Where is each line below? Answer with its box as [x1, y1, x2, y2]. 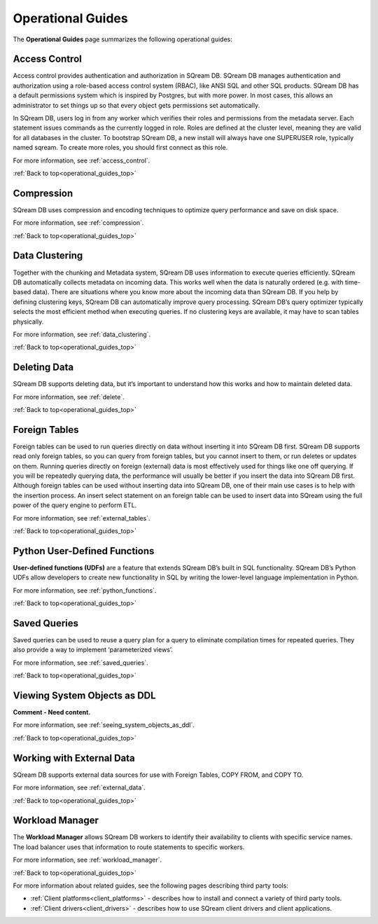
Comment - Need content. [13, 708, 91, 717]
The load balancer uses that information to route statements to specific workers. [13, 843, 245, 851]
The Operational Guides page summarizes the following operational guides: [13, 35, 232, 43]
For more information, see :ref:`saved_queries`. [13, 658, 148, 667]
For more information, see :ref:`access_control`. [13, 156, 150, 165]
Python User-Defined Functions [13, 545, 155, 557]
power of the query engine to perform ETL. [13, 501, 137, 509]
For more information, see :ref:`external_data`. [13, 783, 146, 792]
